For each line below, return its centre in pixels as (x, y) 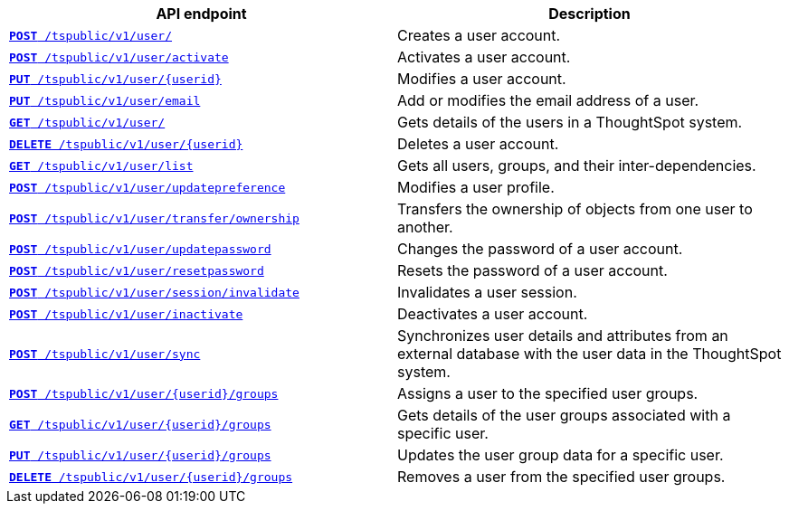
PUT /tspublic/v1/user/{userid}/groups (140, 455)
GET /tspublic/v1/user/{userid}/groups (140, 424)
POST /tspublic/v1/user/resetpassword (137, 270)
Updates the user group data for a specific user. (561, 455)
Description (589, 14)
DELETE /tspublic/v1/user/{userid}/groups (151, 477)
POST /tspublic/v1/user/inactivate (126, 314)
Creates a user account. (479, 35)
